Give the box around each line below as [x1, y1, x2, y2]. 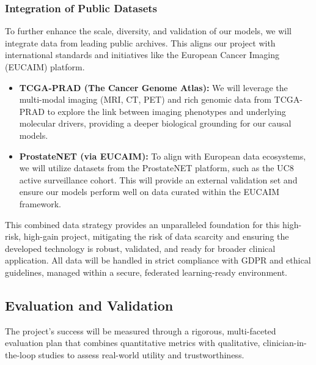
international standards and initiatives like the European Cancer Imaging [5, 48, 280, 61]
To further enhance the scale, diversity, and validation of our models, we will [5, 24, 292, 37]
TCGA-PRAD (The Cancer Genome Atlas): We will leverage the [19, 81, 288, 94]
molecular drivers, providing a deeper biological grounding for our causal [19, 117, 292, 130]
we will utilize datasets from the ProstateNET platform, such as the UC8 [19, 161, 294, 174]
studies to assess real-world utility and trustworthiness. [38, 348, 244, 361]
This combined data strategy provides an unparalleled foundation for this [5, 218, 280, 230]
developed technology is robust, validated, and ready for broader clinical [5, 241, 276, 254]
